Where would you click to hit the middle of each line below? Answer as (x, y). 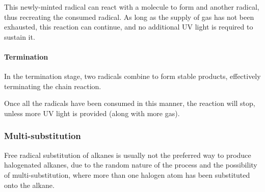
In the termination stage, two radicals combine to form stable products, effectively (132, 76)
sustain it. (20, 36)
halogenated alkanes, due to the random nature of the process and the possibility (131, 165)
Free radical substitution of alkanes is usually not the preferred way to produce (128, 155)
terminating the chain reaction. (53, 86)
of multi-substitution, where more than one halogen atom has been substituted (127, 174)
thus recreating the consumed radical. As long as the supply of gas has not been (129, 17)
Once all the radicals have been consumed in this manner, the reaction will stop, (130, 103)
